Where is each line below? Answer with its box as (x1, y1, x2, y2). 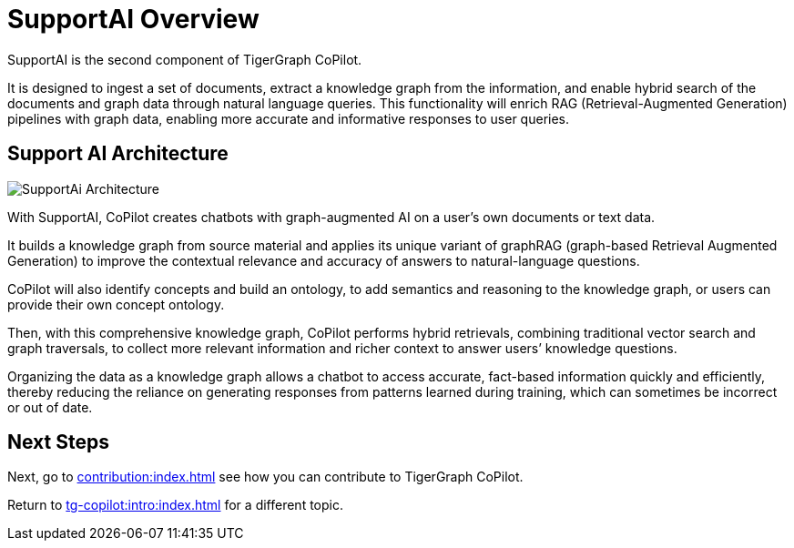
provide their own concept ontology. (7, 296, 225, 312)
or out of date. (7, 399, 93, 415)
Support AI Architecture (7, 142, 229, 166)
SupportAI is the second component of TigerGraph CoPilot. (7, 51, 362, 67)
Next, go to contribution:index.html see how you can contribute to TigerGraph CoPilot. (7, 469, 524, 485)
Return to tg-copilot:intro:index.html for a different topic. (7, 497, 343, 513)
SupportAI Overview (7, 4, 260, 35)
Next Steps (7, 431, 109, 454)
